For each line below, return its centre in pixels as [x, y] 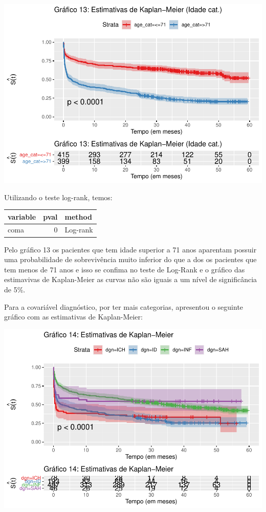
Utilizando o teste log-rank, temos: [58, 197]
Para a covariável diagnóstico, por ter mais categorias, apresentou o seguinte [124, 306]
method [79, 216]
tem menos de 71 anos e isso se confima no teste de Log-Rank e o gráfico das [125, 269]
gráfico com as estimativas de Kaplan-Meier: [73, 317]
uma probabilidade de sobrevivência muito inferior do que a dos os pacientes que [130, 259]
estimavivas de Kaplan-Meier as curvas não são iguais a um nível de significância [131, 279]
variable [22, 216]
